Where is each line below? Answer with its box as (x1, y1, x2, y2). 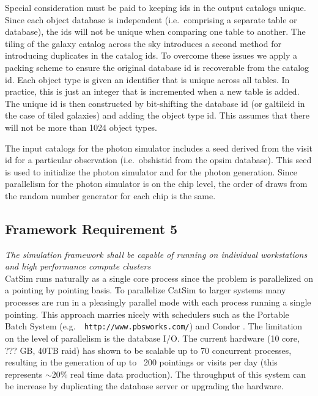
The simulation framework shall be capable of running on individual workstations (5, 248, 308, 260)
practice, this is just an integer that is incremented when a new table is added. (5, 85, 300, 98)
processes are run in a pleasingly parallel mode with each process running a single (5, 296, 311, 309)
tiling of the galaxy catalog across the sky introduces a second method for (5, 37, 281, 50)
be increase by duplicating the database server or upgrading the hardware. (5, 380, 284, 392)
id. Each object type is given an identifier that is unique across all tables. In (5, 73, 290, 86)
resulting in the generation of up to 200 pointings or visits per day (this (5, 356, 278, 369)
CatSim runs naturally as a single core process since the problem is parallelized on (5, 271, 313, 284)
